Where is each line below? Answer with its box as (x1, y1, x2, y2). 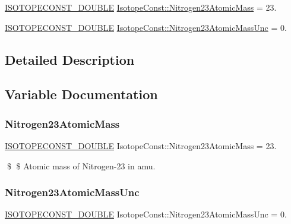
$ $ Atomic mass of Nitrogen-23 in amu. (7, 159, 156, 172)
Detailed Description (5, 50, 135, 68)
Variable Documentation (5, 85, 158, 103)
